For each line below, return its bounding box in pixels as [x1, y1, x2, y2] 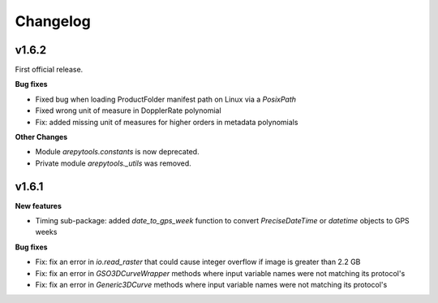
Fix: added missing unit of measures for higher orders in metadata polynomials [35, 117, 298, 127]
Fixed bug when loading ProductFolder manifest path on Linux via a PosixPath [35, 94, 296, 104]
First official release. [15, 65, 84, 75]
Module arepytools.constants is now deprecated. [35, 147, 200, 157]
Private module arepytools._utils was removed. [35, 158, 192, 168]
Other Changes [15, 132, 68, 142]
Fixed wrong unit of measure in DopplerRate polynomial [35, 106, 222, 115]
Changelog [15, 12, 91, 30]
